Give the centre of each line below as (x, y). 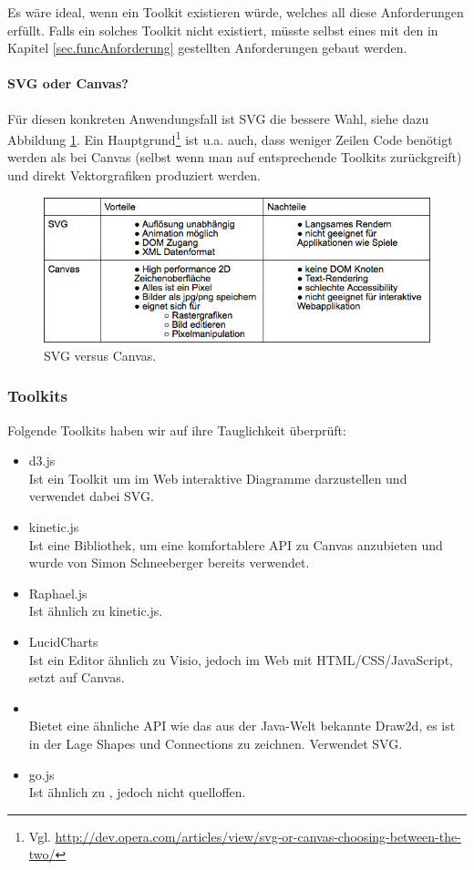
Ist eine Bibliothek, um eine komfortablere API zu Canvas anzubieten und (236, 544)
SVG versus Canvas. (100, 355)
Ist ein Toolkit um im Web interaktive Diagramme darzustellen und (218, 478)
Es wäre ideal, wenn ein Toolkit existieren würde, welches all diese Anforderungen (236, 12)
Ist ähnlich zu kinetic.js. (96, 611)
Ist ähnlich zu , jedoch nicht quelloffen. (137, 792)
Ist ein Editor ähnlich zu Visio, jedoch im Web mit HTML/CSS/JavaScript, (241, 659)
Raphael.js (58, 593)
